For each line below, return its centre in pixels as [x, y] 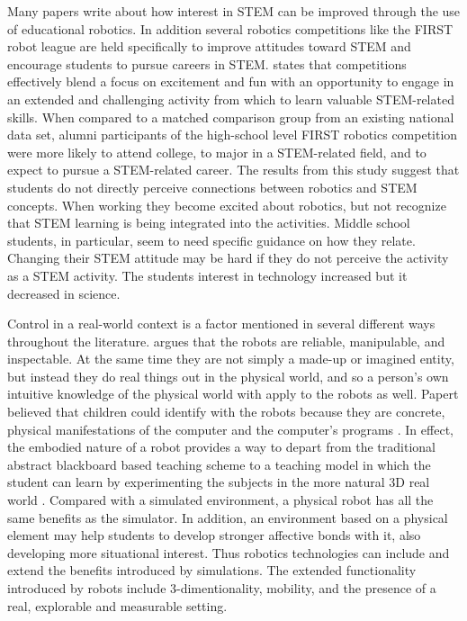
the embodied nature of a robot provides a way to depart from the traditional [221, 447]
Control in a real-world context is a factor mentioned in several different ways [221, 324]
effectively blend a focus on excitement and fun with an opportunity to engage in [231, 81]
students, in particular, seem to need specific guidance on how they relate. [211, 240]
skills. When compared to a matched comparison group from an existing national [231, 117]
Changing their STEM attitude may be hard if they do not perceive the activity [228, 258]
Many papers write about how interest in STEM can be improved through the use [234, 11]
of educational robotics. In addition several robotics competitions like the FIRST [230, 28]
